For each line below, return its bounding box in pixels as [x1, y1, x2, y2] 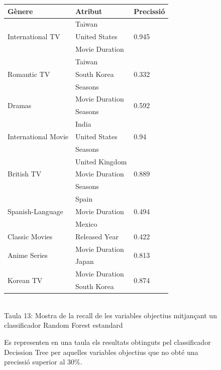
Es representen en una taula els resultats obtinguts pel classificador [4, 336, 211, 347]
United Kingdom [75, 156, 127, 166]
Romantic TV [8, 68, 50, 79]
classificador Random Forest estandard [4, 320, 123, 330]
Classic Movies [8, 231, 53, 241]
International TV [8, 31, 60, 42]
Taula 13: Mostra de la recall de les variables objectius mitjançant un [4, 310, 217, 320]
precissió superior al [4, 356, 65, 367]
